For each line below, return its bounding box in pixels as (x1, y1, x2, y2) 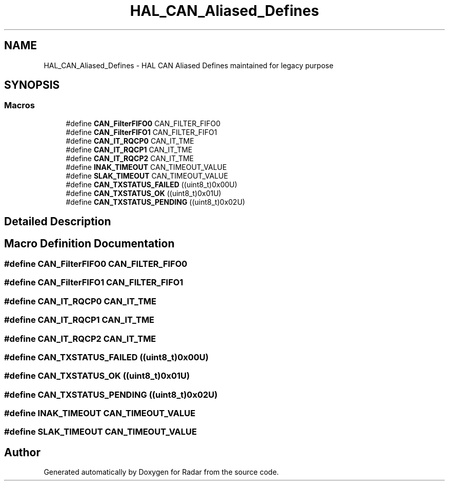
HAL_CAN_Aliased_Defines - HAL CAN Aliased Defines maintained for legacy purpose (44, 61, 334, 70)
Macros (4, 100, 35, 111)
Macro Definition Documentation (4, 237, 175, 250)
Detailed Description (4, 215, 111, 228)
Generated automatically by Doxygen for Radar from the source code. (44, 468, 279, 477)
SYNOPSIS (4, 79, 60, 92)
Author (4, 445, 40, 459)
